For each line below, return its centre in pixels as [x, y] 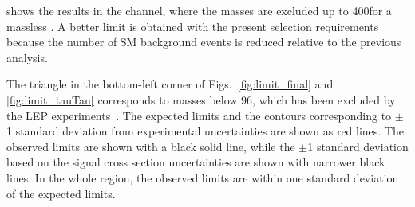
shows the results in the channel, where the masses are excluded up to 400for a [199, 10]
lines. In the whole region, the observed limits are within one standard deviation [203, 177]
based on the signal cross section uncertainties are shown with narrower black [196, 162]
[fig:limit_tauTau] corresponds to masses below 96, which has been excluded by [201, 99]
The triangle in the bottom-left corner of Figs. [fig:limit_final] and [170, 84]
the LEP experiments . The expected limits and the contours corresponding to [199, 115]
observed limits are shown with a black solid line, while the [151, 146]
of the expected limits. [61, 193]
